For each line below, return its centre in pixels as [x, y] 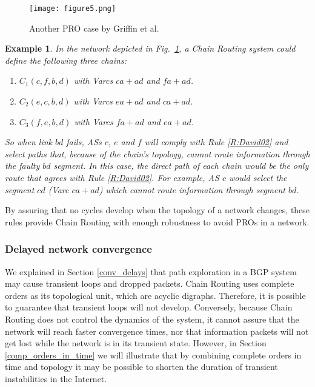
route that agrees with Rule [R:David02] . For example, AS [112, 177]
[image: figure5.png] [73, 9]
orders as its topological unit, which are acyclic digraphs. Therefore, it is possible [155, 295]
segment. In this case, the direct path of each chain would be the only [181, 166]
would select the [258, 177]
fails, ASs [84, 142]
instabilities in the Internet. [56, 378]
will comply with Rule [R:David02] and [216, 142]
